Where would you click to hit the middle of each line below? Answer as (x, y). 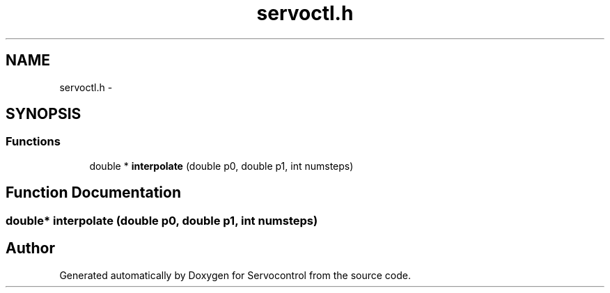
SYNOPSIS (44, 114)
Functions (33, 142)
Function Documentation (93, 193)
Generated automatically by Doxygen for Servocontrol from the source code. (235, 275)
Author (30, 248)
